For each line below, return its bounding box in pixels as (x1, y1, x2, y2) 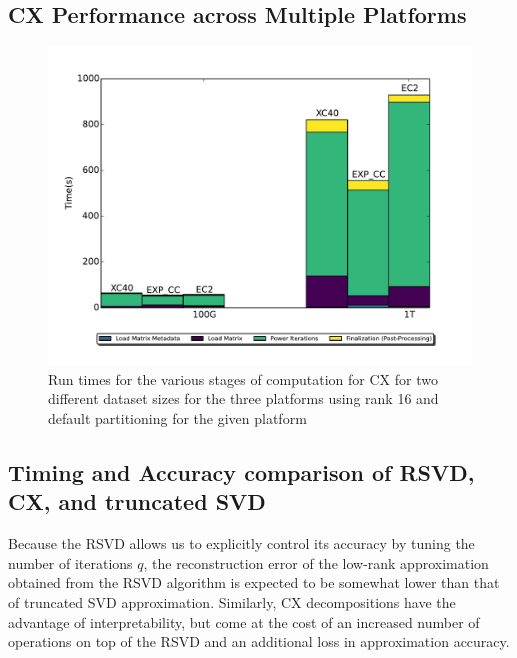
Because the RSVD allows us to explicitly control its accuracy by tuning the (8, 533, 475, 554)
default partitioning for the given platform (48, 407, 307, 428)
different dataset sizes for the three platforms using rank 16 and (48, 388, 439, 409)
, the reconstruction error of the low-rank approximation (143, 552, 489, 573)
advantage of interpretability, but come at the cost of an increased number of (8, 611, 480, 632)
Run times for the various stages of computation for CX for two (48, 368, 438, 389)
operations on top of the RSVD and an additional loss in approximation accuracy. (8, 631, 510, 652)
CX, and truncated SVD (8, 486, 266, 517)
